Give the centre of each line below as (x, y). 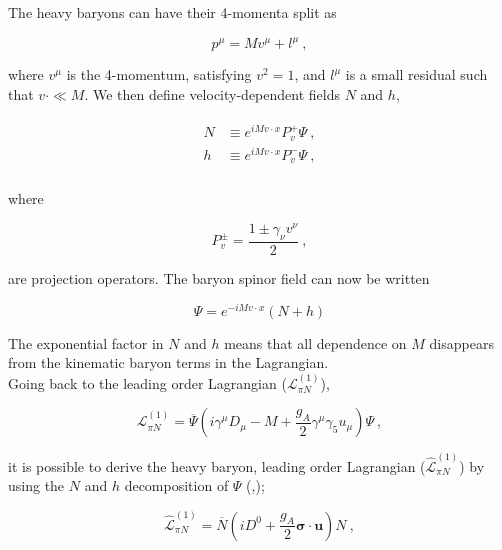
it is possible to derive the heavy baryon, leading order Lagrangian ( (217, 465)
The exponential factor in (86, 342)
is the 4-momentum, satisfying (159, 74)
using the (36, 485)
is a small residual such (416, 74)
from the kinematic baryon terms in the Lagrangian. (168, 362)
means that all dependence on (315, 342)
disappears (461, 342)
